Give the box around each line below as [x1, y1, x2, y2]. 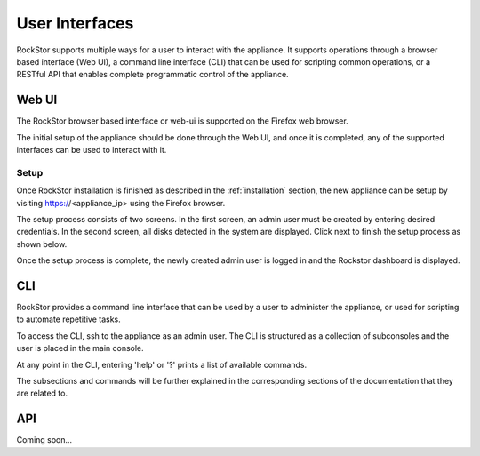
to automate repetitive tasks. [16, 314, 121, 324]
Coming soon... [16, 435, 73, 445]
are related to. [16, 388, 68, 399]
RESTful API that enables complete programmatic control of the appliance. [16, 69, 289, 80]
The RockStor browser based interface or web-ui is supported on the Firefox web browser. [16, 116, 348, 126]
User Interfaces [16, 13, 134, 33]
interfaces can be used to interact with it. [16, 145, 167, 156]
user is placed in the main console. [16, 343, 144, 354]
